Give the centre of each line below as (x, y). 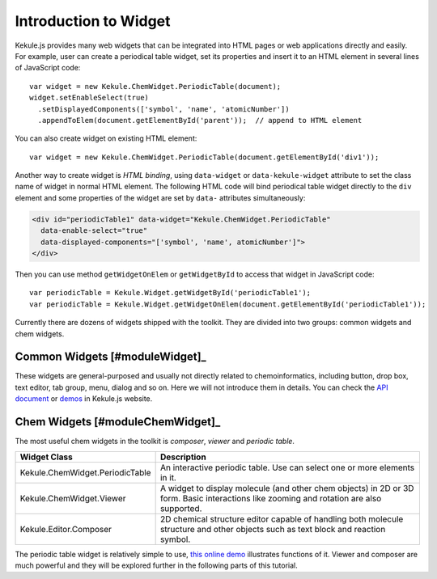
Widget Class (46, 457)
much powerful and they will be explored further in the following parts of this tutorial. (157, 565)
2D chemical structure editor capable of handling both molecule (282, 519)
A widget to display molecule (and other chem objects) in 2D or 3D (287, 488)
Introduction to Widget (93, 21)
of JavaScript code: (48, 68)
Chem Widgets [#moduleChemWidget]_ (118, 422)
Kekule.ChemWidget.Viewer (73, 498)
